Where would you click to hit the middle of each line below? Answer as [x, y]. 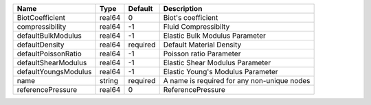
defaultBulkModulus [49, 36]
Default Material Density [202, 45]
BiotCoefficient [41, 17]
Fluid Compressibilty [196, 26]
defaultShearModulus [52, 63]
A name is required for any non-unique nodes [237, 81]
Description [183, 9]
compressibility [42, 26]
